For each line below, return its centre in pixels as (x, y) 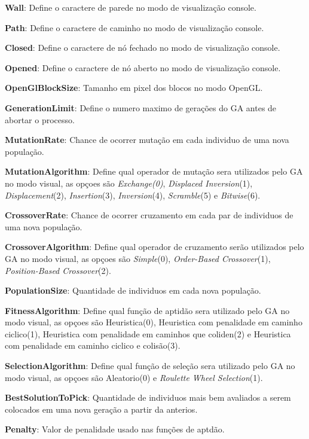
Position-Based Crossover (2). (58, 270)
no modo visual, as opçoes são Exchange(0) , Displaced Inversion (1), (129, 183)
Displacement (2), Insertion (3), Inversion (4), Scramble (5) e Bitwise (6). (133, 195)
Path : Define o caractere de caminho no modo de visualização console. (134, 27)
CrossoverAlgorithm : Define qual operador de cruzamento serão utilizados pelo (154, 247)
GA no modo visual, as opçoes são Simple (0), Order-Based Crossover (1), (138, 258)
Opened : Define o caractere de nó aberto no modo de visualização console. (143, 67)
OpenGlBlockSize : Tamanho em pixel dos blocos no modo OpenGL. (134, 88)
